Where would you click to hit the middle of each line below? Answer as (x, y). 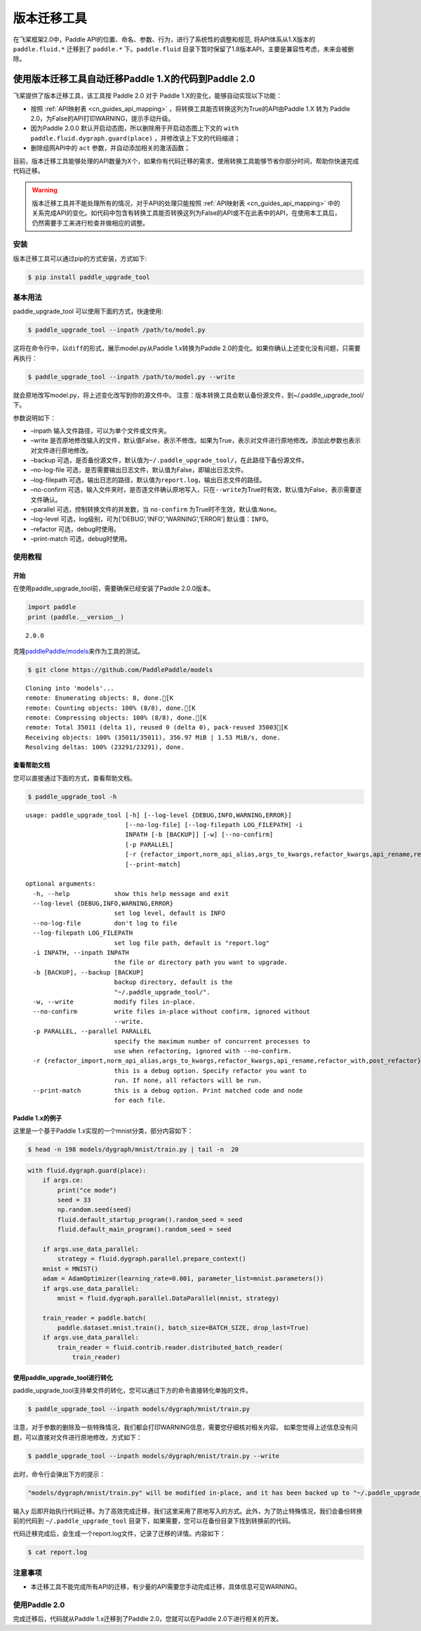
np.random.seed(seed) (94, 1210)
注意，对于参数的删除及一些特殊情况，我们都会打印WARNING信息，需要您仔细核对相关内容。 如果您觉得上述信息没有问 (185, 1427)
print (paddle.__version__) (76, 617)
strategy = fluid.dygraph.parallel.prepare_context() (152, 1259)
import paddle (52, 607)
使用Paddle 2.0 (39, 1604)
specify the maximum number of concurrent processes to (212, 1041)
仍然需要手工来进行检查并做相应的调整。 (90, 223)
